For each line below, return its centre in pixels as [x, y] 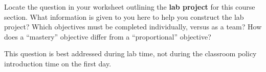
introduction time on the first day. [58, 63]
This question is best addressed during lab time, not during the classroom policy [130, 53]
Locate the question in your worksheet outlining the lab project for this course [130, 7]
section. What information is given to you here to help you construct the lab [124, 16]
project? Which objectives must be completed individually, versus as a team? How [133, 27]
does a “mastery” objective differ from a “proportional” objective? [108, 36]
